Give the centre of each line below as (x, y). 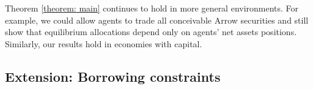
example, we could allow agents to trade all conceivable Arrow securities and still (157, 20)
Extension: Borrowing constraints (113, 76)
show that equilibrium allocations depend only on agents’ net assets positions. (151, 32)
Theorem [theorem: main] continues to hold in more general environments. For (152, 8)
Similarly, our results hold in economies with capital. (104, 43)
